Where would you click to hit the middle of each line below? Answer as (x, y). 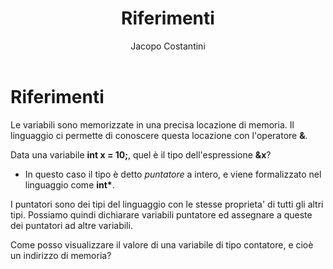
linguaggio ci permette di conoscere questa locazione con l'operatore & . (159, 135)
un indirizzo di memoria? (61, 255)
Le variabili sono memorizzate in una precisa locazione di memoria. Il (152, 124)
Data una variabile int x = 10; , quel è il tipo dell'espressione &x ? (141, 154)
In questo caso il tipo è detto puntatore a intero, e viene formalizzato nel (173, 174)
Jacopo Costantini (168, 46)
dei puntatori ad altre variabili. (71, 225)
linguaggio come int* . (69, 184)
